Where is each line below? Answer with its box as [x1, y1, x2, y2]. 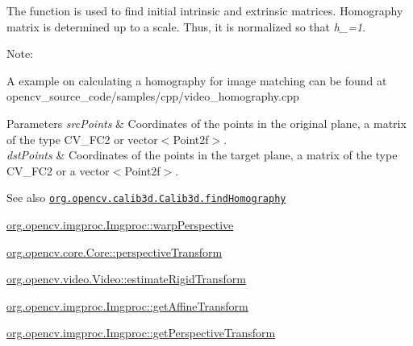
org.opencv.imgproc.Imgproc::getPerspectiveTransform [6, 324, 276, 341]
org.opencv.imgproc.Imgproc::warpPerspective [6, 216, 234, 233]
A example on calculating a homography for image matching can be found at [6, 72, 387, 89]
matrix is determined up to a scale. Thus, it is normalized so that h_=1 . [6, 18, 366, 35]
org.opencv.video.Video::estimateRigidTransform [6, 270, 246, 287]
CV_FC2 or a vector [6, 162, 110, 179]
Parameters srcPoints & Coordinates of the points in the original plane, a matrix [6, 114, 407, 131]
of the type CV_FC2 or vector [6, 130, 158, 147]
